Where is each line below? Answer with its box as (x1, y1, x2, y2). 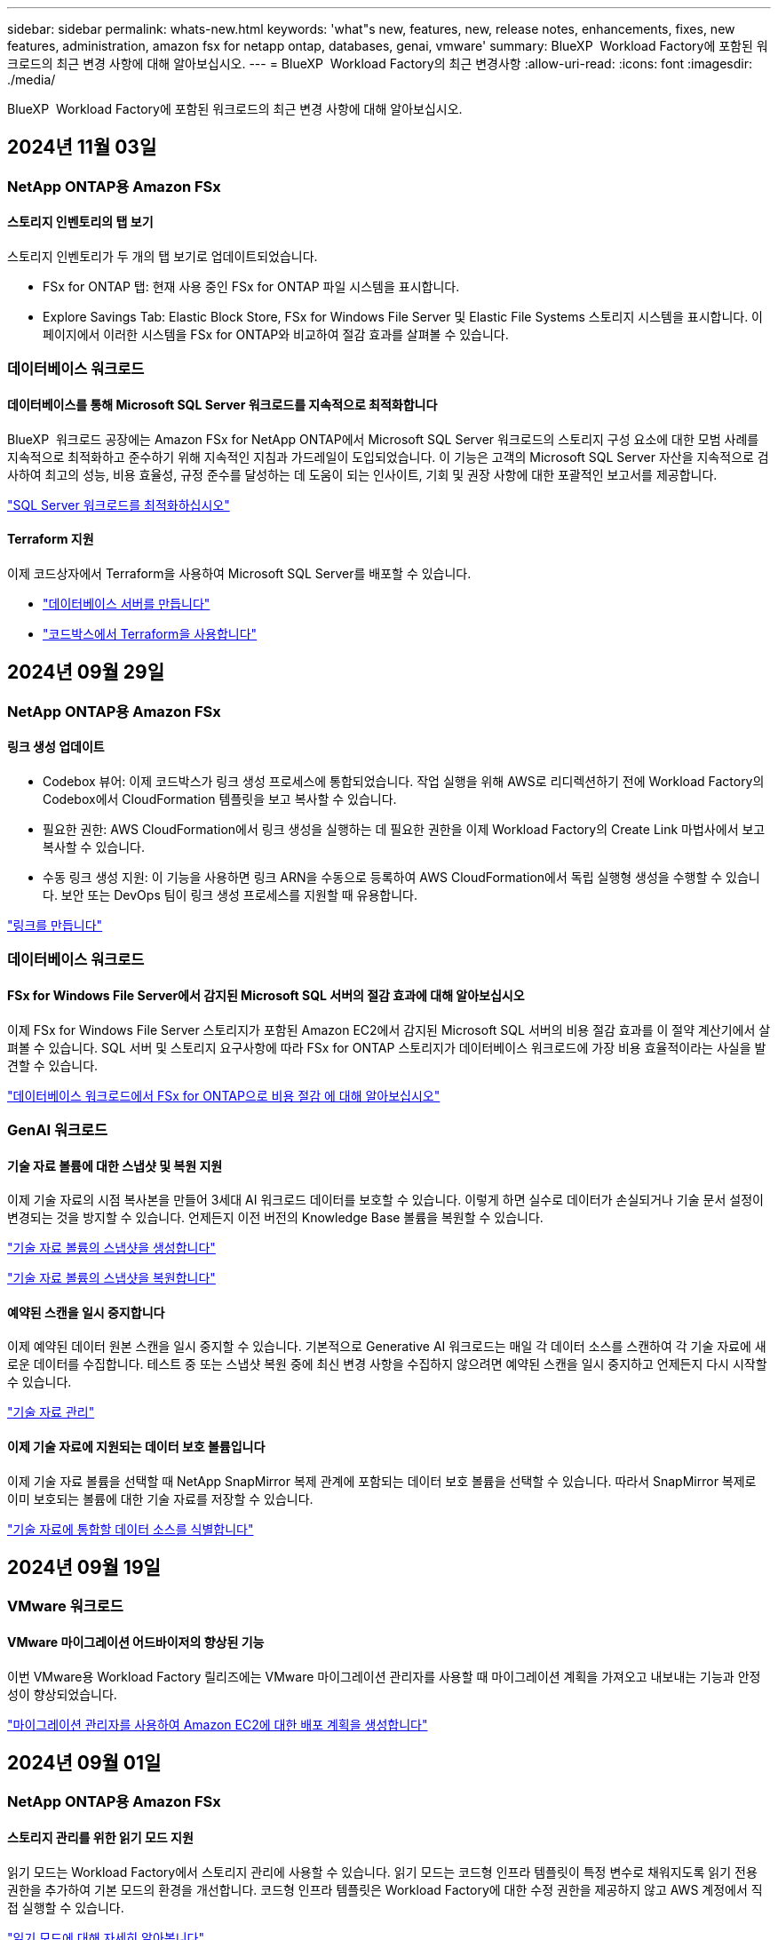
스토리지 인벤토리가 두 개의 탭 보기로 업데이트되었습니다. (7, 249, 318, 265)
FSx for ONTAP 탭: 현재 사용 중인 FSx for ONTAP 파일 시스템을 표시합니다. (43, 279, 460, 295)
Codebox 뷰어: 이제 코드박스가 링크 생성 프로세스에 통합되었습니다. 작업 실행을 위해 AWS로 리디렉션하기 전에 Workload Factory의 (43, 773, 765, 789)
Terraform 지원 (7, 531, 94, 547)
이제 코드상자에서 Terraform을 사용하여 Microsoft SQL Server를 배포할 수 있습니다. (7, 565, 472, 581)
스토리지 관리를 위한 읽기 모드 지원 (7, 1830, 194, 1846)
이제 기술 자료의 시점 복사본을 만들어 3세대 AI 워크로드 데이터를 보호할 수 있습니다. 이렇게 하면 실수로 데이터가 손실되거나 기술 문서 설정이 (7, 1192, 764, 1208)
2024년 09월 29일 (7, 661, 165, 684)
